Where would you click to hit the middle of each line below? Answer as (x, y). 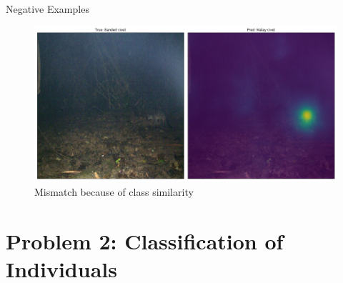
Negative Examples (48, 9)
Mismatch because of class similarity (114, 191)
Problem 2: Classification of (145, 240)
